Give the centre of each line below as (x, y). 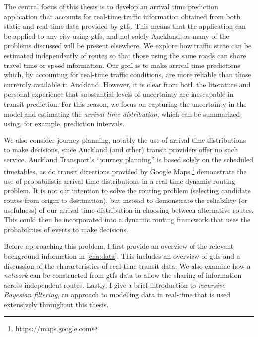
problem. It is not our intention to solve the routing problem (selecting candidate (128, 190)
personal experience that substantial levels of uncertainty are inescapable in (119, 94)
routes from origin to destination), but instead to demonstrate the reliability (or (126, 200)
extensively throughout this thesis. (56, 304)
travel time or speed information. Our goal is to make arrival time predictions (122, 65)
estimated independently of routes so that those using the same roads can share (125, 55)
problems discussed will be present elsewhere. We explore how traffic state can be (128, 45)
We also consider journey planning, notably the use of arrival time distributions (125, 140)
